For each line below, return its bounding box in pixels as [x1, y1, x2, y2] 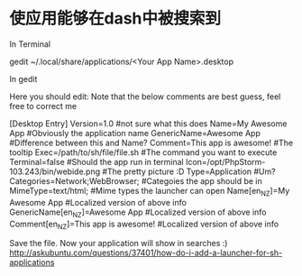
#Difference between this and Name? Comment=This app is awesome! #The [9, 137, 294, 148]
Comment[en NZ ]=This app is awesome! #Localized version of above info [9, 218, 279, 231]
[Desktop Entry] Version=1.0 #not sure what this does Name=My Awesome [9, 118, 288, 129]
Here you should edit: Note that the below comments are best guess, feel [9, 91, 281, 102]
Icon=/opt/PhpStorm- [185, 156, 266, 167]
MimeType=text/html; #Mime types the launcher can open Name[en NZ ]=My [9, 185, 290, 198]
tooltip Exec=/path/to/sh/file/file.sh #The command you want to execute [9, 146, 278, 158]
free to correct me [9, 100, 78, 111]
